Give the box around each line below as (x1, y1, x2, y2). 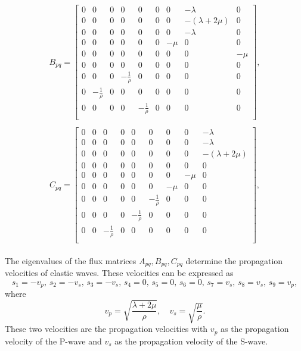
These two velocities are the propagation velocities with (5, 322, 208, 335)
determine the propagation (185, 254, 283, 267)
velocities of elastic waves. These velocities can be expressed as (5, 267, 234, 279)
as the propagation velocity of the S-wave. (114, 334, 268, 347)
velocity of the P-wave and (5, 334, 102, 347)
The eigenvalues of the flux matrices (5, 254, 136, 267)
